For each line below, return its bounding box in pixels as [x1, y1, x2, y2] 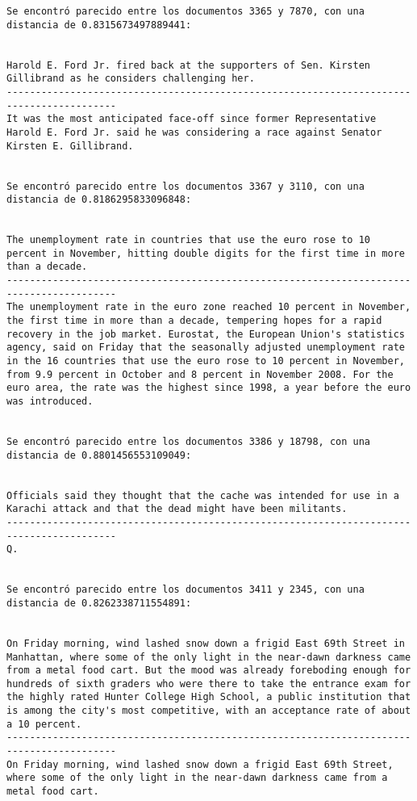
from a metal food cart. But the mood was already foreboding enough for [6, 665, 411, 677]
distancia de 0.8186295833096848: [6, 194, 192, 206]
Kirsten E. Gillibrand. [6, 140, 134, 152]
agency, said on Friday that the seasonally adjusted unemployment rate [6, 342, 405, 354]
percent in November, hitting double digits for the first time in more [6, 247, 405, 259]
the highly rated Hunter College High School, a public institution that [6, 691, 411, 703]
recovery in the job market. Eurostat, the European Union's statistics [6, 328, 405, 340]
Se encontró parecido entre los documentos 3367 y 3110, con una [6, 180, 365, 192]
